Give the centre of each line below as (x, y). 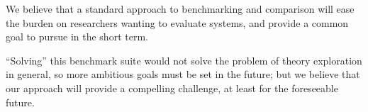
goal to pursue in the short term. (77, 37)
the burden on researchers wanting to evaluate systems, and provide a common (177, 22)
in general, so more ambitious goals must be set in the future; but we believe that (183, 74)
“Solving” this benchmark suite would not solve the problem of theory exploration (184, 60)
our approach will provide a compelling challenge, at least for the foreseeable (172, 88)
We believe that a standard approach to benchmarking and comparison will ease (180, 9)
